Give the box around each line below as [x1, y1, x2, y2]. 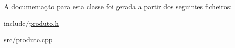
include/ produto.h [4, 18, 59, 28]
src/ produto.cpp [4, 34, 53, 45]
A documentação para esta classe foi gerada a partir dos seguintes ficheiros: [4, 1, 232, 11]
